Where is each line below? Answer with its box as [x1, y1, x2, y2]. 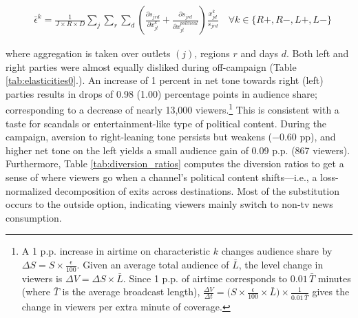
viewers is [21, 271, 63, 285]
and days [240, 46, 278, 61]
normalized [6, 183, 52, 198]
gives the [312, 284, 350, 299]
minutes [317, 271, 351, 285]
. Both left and [286, 46, 349, 61]
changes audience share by [221, 244, 333, 258]
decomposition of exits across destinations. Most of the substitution [54, 183, 339, 198]
